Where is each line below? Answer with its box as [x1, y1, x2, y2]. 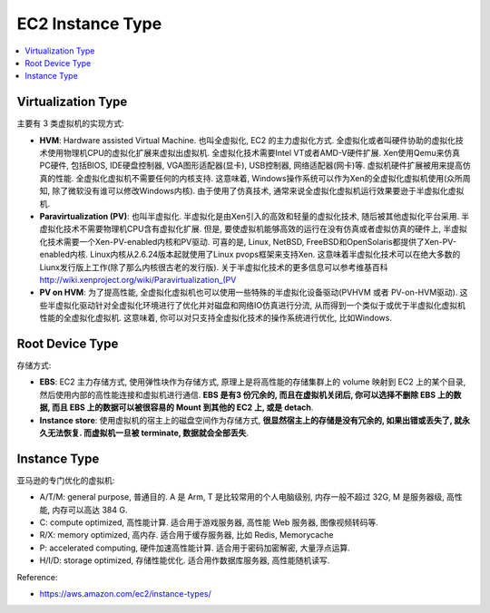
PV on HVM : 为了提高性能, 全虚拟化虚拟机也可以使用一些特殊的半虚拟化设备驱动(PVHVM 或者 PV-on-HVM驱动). [39, 287, 458, 298]
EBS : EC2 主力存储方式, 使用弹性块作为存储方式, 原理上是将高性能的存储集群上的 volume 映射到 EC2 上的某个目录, [39, 376, 466, 387]
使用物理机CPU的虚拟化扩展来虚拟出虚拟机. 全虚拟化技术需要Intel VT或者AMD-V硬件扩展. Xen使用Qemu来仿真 [46, 148, 460, 159]
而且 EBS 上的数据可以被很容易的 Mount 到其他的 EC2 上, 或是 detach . [51, 402, 314, 413]
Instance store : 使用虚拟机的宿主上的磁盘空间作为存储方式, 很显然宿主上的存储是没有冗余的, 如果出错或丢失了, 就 [39, 414, 463, 425]
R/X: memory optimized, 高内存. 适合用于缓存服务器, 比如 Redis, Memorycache [39, 530, 334, 540]
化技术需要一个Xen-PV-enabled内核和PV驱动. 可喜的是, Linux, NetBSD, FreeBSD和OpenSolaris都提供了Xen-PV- [39, 236, 457, 247]
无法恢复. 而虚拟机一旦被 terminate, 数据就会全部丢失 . [46, 427, 250, 438]
